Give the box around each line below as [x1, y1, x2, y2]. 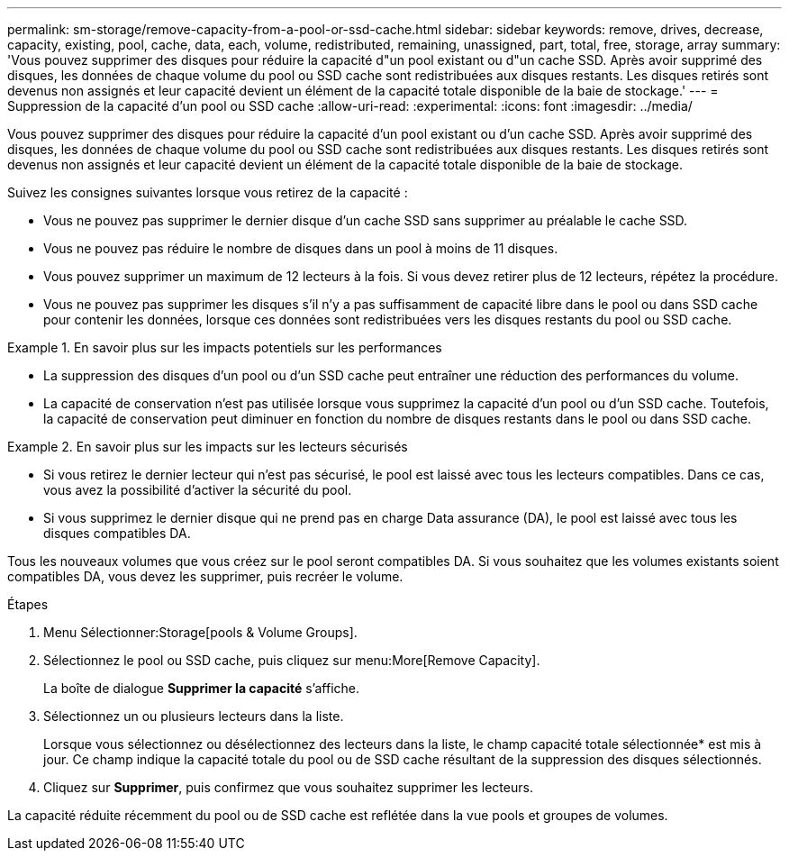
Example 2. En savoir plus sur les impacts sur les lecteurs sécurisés [7, 439, 408, 454]
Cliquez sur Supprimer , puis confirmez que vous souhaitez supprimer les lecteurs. [43, 780, 533, 795]
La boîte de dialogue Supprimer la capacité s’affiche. [43, 680, 360, 696]
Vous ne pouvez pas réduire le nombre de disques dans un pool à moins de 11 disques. [43, 241, 558, 256]
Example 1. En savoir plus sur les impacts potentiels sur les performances [7, 340, 442, 355]
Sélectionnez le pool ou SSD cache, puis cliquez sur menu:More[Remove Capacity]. [43, 653, 540, 668]
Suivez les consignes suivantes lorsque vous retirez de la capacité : [7, 185, 408, 200]
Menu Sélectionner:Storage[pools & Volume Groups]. [43, 625, 358, 640]
